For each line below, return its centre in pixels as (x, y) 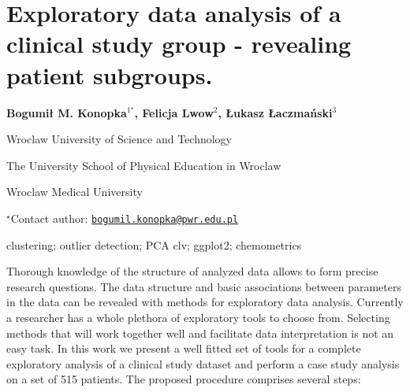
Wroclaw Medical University (75, 192)
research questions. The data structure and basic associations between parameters (204, 286)
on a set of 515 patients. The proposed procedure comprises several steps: (184, 379)
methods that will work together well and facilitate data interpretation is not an (200, 333)
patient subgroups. (110, 74)
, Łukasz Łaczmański (275, 112)
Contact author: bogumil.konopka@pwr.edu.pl (125, 218)
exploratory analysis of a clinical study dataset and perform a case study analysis (203, 363)
